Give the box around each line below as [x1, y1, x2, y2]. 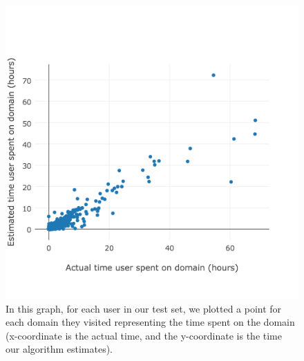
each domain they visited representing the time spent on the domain [6, 315, 295, 329]
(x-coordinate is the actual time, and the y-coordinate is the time [6, 328, 282, 342]
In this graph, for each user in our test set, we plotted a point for [6, 301, 282, 315]
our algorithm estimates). [6, 342, 113, 356]
